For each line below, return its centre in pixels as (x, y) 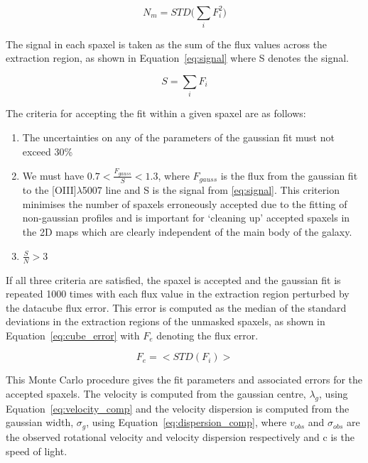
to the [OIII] (49, 190)
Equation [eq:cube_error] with (73, 335)
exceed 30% (48, 151)
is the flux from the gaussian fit (289, 175)
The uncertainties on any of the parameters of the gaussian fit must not (178, 137)
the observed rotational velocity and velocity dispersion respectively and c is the (180, 436)
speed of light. (37, 451)
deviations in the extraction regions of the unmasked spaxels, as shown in (166, 321)
